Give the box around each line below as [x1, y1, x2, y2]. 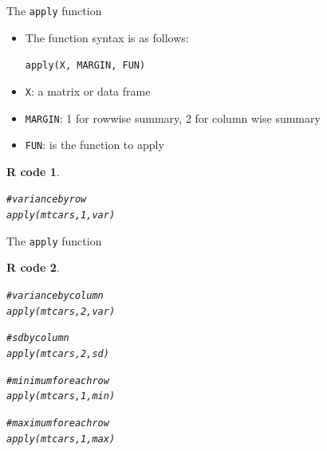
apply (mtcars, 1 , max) [6, 433, 116, 445]
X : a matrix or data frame [25, 82, 151, 99]
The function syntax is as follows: [25, 29, 189, 45]
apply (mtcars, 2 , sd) [6, 348, 109, 359]
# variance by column [6, 290, 104, 302]
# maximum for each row [6, 417, 109, 429]
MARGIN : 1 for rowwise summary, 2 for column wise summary [25, 109, 321, 126]
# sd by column [6, 332, 69, 344]
